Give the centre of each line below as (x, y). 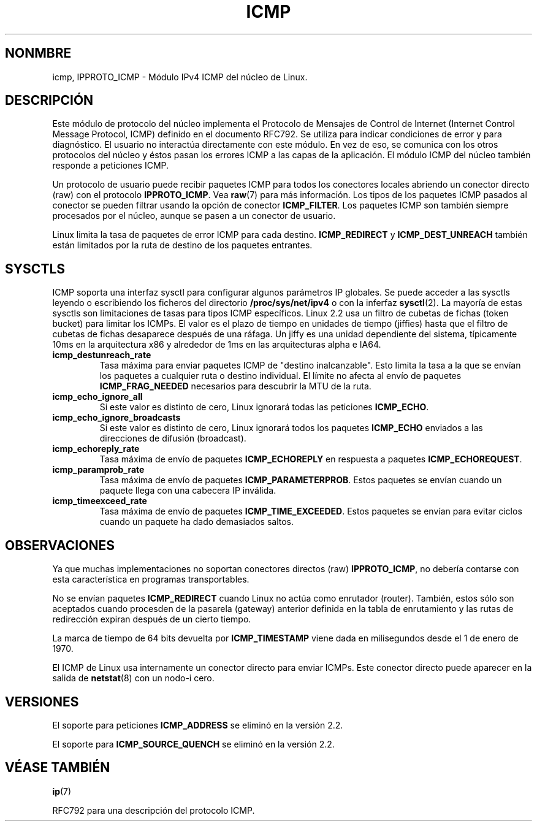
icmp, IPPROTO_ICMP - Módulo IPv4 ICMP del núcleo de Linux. (180, 77)
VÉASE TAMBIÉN (58, 768)
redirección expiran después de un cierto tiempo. (152, 619)
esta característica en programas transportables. (151, 579)
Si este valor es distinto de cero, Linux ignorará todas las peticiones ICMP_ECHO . (264, 407)
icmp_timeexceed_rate (100, 501)
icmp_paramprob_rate (98, 470)
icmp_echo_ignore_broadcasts (116, 418)
